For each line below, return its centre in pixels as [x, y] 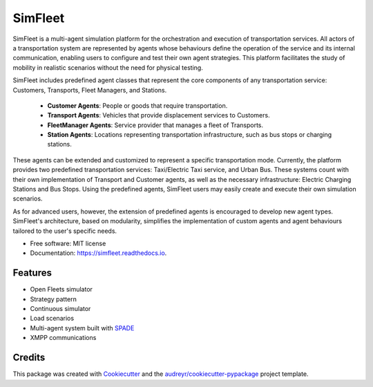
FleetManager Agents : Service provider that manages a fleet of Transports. [155, 125]
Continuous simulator [60, 309]
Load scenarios [52, 319]
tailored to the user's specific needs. [65, 231]
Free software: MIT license [68, 243]
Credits [29, 358]
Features [32, 273]
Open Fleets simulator [61, 290]
